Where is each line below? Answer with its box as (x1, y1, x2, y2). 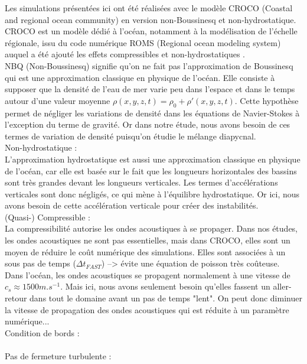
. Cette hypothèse (234, 94, 299, 106)
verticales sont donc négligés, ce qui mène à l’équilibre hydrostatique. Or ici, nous (5, 187, 300, 200)
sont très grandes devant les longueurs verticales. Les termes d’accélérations (5, 176, 278, 188)
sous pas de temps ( (5, 257, 76, 269)
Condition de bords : (5, 326, 80, 339)
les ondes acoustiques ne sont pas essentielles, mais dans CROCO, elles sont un (5, 234, 290, 246)
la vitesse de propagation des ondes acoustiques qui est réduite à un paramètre (5, 303, 289, 316)
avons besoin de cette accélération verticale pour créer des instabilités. (5, 199, 259, 212)
